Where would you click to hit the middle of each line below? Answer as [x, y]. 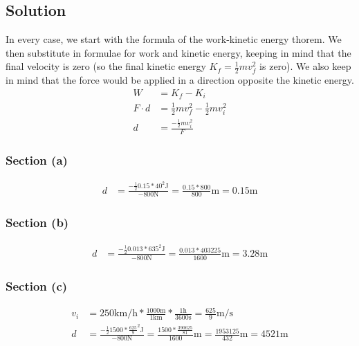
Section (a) [37, 160]
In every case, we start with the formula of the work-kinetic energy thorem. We [174, 39]
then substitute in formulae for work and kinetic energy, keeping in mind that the [178, 52]
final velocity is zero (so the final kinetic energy [106, 66]
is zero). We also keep [305, 66]
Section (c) [37, 285]
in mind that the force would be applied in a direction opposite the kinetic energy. [180, 80]
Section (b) [37, 222]
